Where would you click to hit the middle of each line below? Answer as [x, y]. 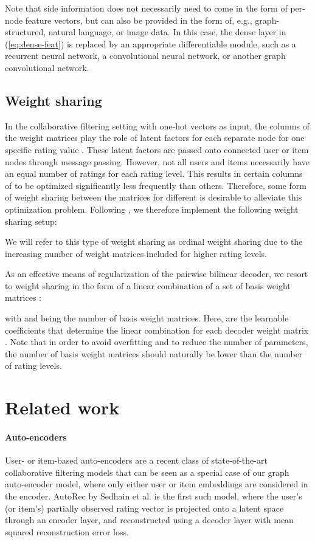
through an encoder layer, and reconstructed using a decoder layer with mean [149, 520]
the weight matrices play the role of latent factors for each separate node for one [155, 138]
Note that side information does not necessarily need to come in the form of [146, 8]
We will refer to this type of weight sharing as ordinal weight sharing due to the [154, 242]
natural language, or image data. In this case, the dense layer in [167, 32]
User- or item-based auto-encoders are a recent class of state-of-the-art [136, 460]
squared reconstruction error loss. [67, 531]
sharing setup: [31, 221]
